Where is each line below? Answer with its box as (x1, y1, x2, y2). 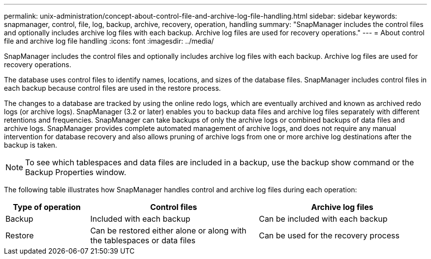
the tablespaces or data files (90, 235, 196, 245)
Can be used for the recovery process (259, 231, 400, 240)
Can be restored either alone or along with (90, 226, 246, 235)
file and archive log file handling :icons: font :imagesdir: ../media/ (4, 37, 214, 45)
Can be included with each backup (259, 214, 388, 224)
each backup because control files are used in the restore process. (4, 84, 221, 92)
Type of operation (13, 202, 81, 212)
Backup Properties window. (25, 167, 126, 177)
